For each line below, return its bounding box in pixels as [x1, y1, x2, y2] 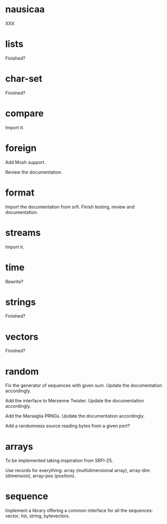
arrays [5, 440, 34, 452]
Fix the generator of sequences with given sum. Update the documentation [5, 382, 162, 389]
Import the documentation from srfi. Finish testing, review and [5, 204, 135, 210]
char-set [5, 73, 43, 85]
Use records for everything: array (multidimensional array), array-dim [5, 467, 150, 474]
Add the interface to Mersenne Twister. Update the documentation [5, 398, 144, 404]
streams [5, 227, 41, 238]
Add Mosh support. [5, 159, 46, 165]
